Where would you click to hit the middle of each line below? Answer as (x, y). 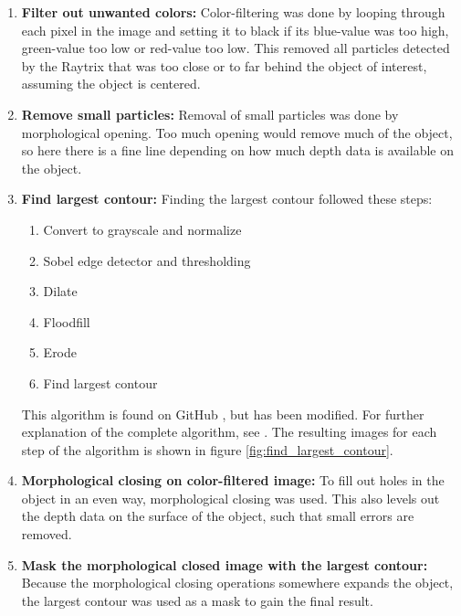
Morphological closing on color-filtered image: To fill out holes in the (233, 480)
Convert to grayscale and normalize (142, 229)
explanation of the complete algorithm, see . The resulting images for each (229, 432)
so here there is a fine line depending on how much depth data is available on (237, 150)
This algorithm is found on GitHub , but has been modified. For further (223, 414)
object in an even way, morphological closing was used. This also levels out (230, 498)
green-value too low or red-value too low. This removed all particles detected (236, 48)
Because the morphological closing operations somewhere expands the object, (237, 583)
